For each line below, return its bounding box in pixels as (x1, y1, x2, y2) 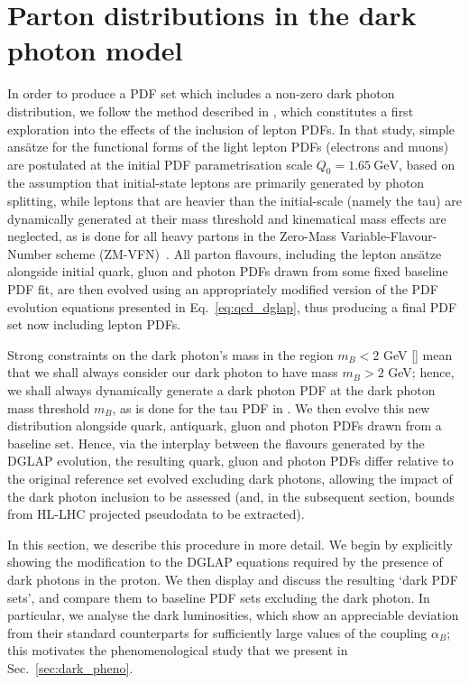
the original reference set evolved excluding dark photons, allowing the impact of (7, 468, 453, 487)
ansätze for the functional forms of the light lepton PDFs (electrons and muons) (7, 137, 449, 156)
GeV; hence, (388, 363, 455, 382)
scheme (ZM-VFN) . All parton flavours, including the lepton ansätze (56, 244, 442, 263)
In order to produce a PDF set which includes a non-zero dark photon (7, 84, 395, 103)
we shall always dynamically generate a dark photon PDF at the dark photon (7, 381, 436, 400)
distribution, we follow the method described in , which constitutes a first (7, 101, 414, 120)
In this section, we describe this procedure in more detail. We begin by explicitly (7, 534, 453, 553)
